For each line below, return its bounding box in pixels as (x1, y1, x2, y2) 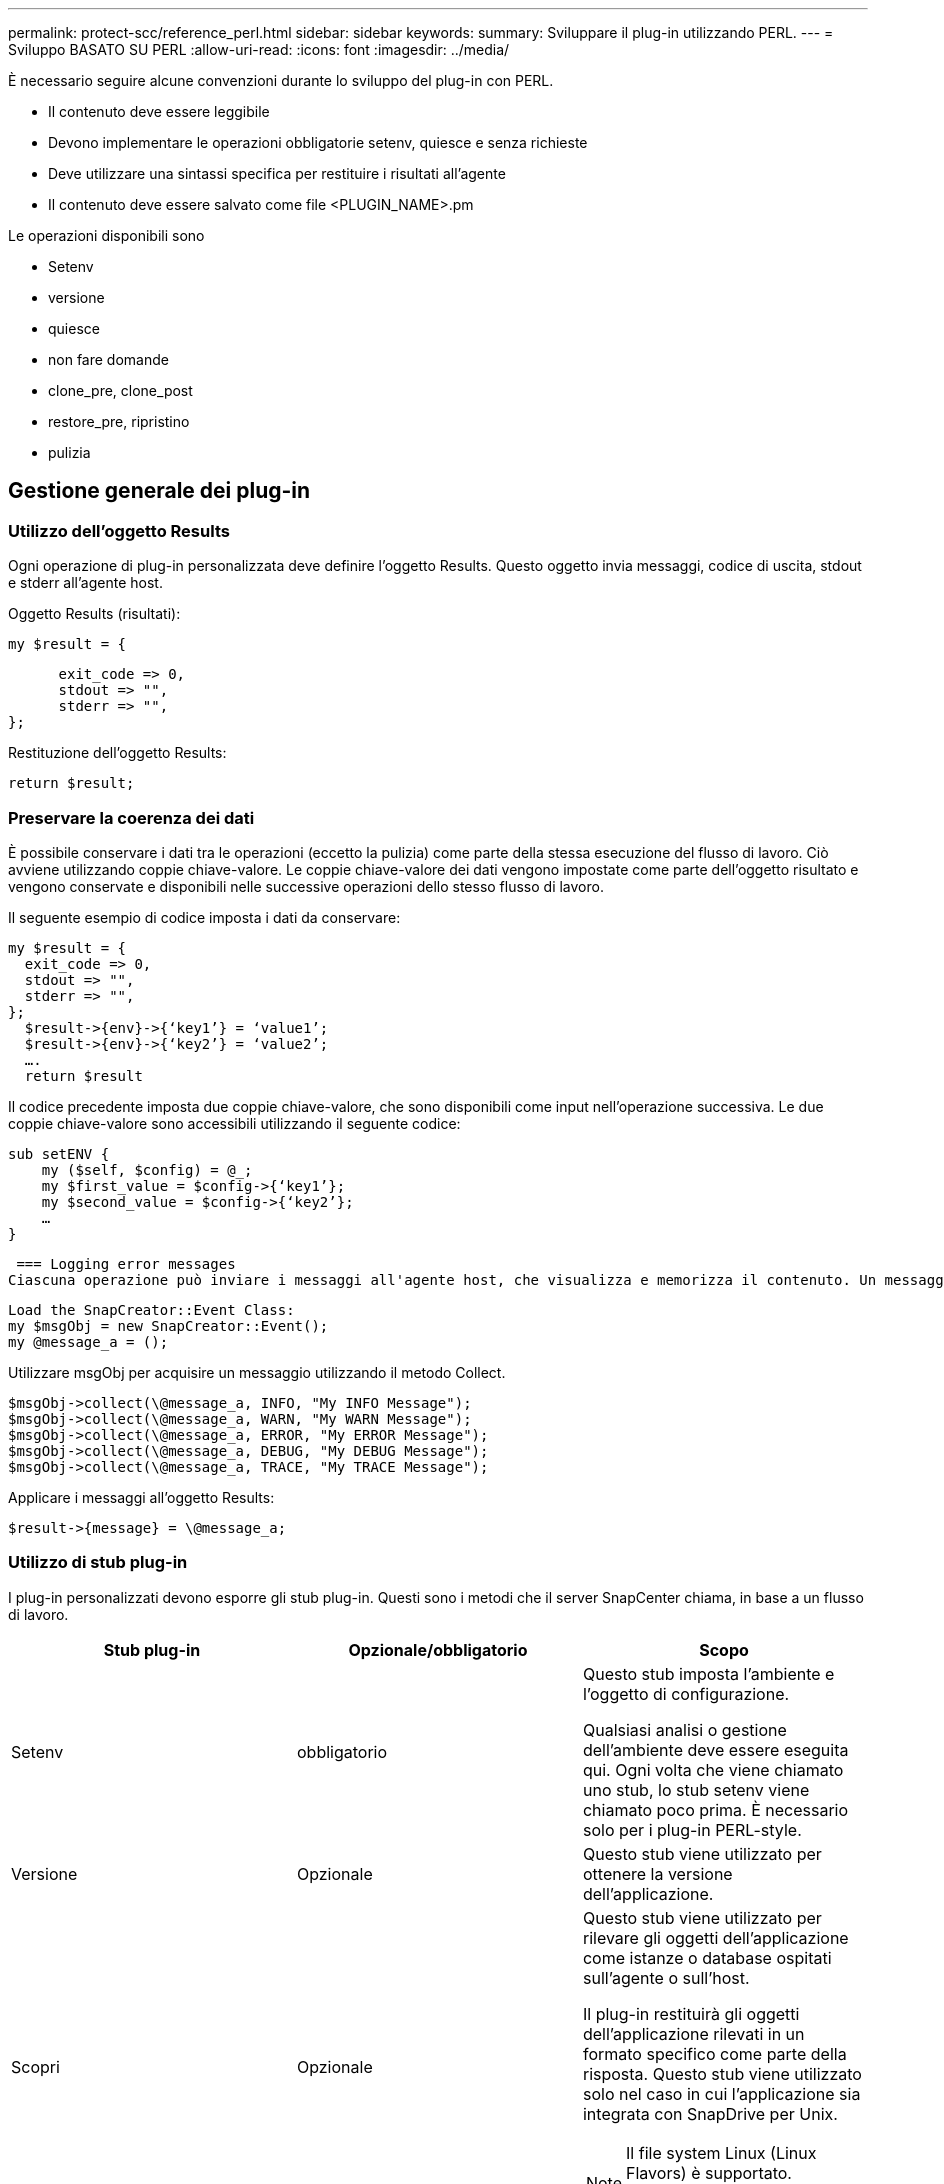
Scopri (11, 2056, 60, 2077)
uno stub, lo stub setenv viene (582, 1779, 810, 1800)
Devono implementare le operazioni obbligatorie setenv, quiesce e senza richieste (48, 134, 588, 151)
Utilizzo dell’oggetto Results (8, 520, 230, 541)
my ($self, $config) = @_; (41, 1161, 253, 1178)
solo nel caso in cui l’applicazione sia (582, 2083, 861, 2104)
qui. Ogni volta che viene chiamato (582, 1759, 844, 1780)
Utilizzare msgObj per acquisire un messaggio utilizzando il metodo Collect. (8, 1363, 506, 1381)
